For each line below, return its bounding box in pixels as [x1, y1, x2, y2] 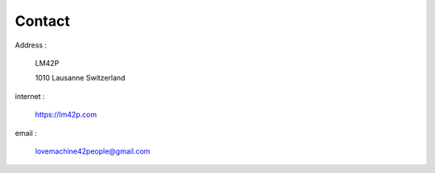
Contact [14, 12, 70, 30]
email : [14, 128, 38, 138]
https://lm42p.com [35, 109, 97, 120]
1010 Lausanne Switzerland [35, 73, 126, 83]
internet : [14, 91, 45, 101]
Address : [14, 40, 48, 50]
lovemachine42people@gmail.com [35, 146, 151, 156]
